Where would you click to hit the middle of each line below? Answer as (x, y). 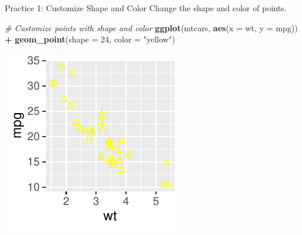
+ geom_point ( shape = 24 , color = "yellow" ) (90, 39)
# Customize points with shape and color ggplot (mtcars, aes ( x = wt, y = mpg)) (151, 27)
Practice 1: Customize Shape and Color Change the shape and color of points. (146, 8)
